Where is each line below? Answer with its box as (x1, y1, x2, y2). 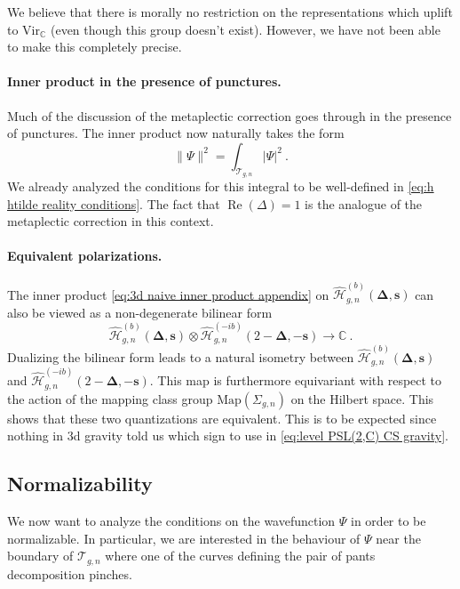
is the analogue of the (305, 194, 423, 213)
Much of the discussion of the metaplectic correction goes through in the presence (7, 106, 452, 125)
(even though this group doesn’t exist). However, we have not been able (50, 20, 440, 38)
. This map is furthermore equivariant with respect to (149, 371, 442, 390)
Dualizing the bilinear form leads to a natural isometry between (7, 348, 354, 367)
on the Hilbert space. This (290, 389, 434, 407)
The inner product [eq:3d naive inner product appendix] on (7, 285, 329, 303)
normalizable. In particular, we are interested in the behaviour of (7, 528, 361, 547)
